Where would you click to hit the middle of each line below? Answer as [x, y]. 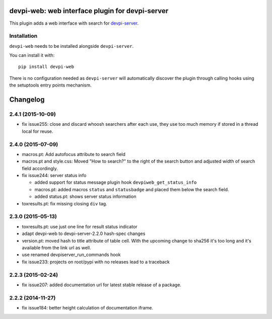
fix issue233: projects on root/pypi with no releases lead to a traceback [96, 262]
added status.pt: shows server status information [85, 197]
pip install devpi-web [46, 67]
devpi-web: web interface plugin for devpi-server [89, 11]
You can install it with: [32, 55]
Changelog [27, 100]
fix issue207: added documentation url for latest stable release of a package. [101, 285]
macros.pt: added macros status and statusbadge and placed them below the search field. [132, 189]
